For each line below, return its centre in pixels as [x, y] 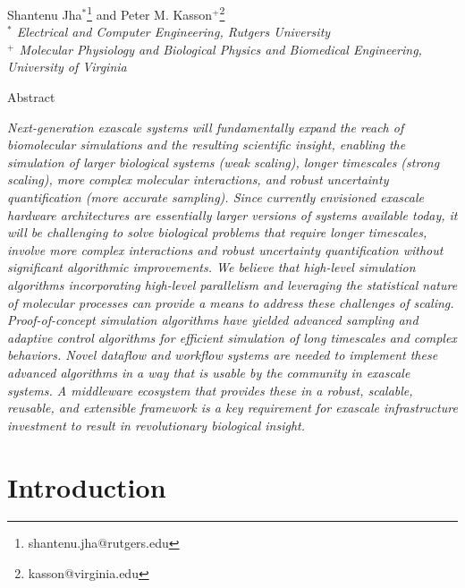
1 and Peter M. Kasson [150, 13]
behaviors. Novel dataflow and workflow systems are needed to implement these [223, 355]
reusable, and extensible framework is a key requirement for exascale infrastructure [232, 408]
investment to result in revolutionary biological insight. [156, 425]
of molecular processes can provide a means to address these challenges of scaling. [231, 302]
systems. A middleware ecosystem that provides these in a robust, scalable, [210, 390]
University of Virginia [67, 67]
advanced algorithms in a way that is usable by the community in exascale [209, 372]
